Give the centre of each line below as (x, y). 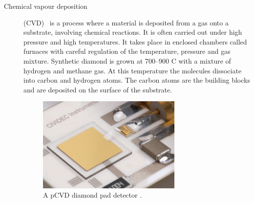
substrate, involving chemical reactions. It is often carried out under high (133, 32)
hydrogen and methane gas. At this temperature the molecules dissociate (133, 70)
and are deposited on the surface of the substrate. (98, 89)
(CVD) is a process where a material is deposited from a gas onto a (126, 22)
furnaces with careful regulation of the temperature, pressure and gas (127, 51)
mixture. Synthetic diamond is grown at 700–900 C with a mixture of (127, 60)
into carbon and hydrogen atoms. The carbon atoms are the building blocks (137, 80)
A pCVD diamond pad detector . (93, 195)
